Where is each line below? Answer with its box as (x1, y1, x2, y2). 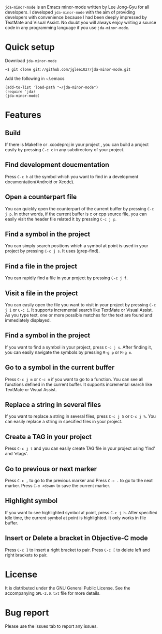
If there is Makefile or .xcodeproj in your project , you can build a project (5, 142, 149, 147)
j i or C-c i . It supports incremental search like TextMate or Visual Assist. (5, 307, 153, 313)
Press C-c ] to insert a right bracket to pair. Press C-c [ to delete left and (5, 547, 150, 553)
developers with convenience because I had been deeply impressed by (5, 15, 147, 20)
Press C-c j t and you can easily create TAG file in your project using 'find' (5, 445, 156, 451)
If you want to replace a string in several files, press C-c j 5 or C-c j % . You (5, 413, 156, 419)
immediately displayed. (5, 317, 51, 323)
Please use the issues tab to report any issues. (5, 623, 98, 629)
